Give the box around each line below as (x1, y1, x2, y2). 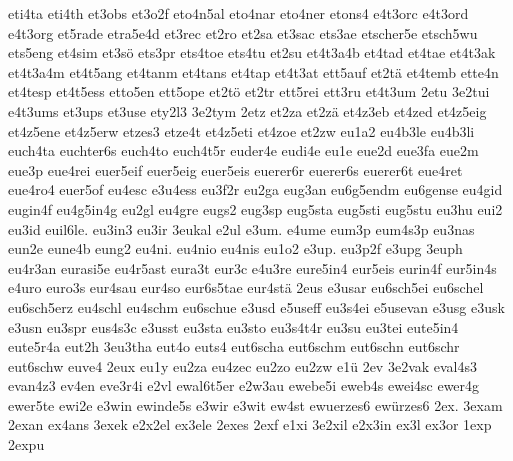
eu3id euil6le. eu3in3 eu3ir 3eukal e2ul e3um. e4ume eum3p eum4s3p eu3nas (8, 218, 475, 239)
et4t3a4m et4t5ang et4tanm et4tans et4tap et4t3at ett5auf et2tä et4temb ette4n (8, 61, 499, 82)
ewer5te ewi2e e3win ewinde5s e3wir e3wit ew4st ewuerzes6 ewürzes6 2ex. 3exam (8, 394, 503, 415)
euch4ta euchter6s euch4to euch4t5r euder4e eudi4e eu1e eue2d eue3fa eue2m (8, 140, 479, 161)
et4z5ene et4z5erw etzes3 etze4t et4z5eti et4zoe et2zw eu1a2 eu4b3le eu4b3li (8, 120, 475, 141)
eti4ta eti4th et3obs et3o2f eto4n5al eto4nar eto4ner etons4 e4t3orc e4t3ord (8, 3, 469, 23)
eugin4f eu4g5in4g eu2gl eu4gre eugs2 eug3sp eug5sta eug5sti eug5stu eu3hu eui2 (8, 198, 503, 219)
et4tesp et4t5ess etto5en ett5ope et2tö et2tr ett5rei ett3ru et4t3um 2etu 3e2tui (8, 81, 490, 102)
